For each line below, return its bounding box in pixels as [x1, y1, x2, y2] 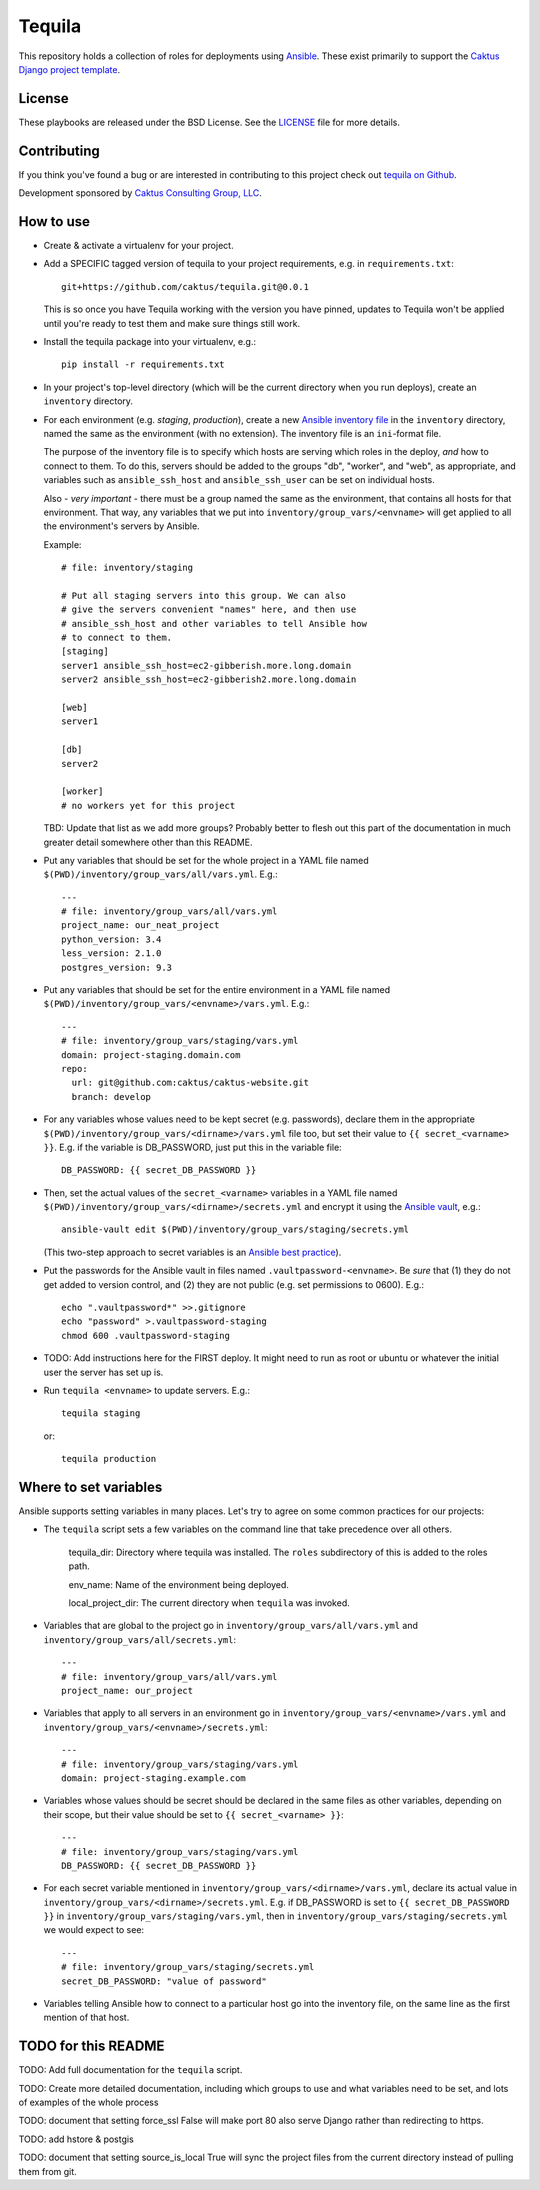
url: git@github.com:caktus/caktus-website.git [71, 1077, 310, 1089]
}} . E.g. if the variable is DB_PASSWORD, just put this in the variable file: [43, 1141, 342, 1153]
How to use [18, 213, 90, 230]
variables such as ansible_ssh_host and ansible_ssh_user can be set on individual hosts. [43, 474, 435, 486]
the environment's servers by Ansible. [43, 520, 200, 532]
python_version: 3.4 [61, 933, 162, 945]
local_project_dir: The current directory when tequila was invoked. [68, 1597, 350, 1609]
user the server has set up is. [43, 1366, 164, 1378]
